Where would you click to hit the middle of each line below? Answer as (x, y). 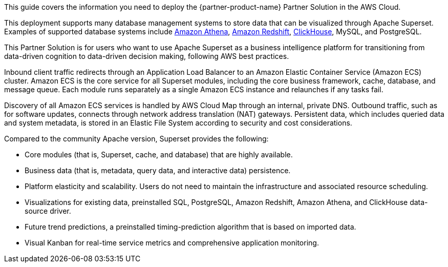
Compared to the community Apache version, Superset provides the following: (136, 139)
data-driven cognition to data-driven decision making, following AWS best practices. (147, 56)
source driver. (48, 211)
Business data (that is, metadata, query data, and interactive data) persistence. (158, 170)
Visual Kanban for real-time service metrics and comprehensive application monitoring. (172, 243)
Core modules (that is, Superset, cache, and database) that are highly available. (159, 155)
